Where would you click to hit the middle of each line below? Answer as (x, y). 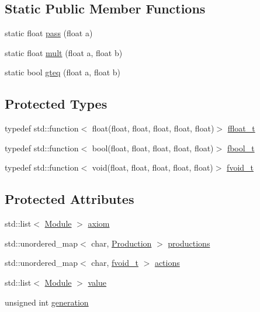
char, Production (122, 243)
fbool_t (241, 148)
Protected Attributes (70, 199)
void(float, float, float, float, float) (152, 167)
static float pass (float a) (49, 33)
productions (189, 243)
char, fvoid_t (115, 263)
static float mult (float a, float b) (64, 52)
